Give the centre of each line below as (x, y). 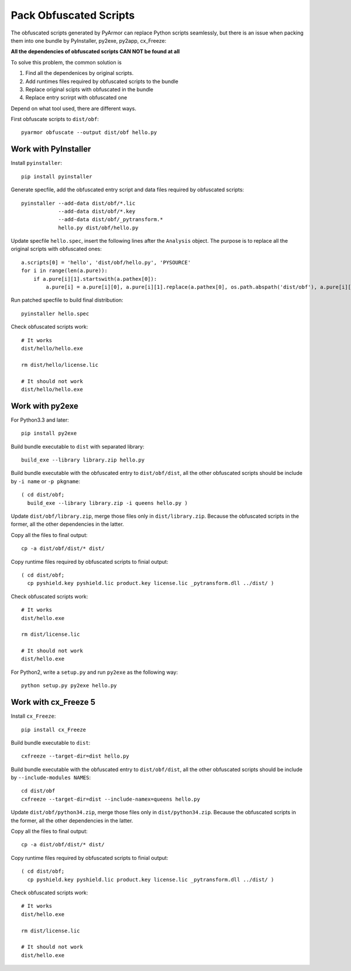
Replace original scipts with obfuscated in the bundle (90, 89)
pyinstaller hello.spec (55, 314)
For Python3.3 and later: (40, 420)
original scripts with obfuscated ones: (56, 249)
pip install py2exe (49, 433)
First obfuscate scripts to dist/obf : (55, 119)
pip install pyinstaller (57, 176)
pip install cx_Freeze (54, 729)
